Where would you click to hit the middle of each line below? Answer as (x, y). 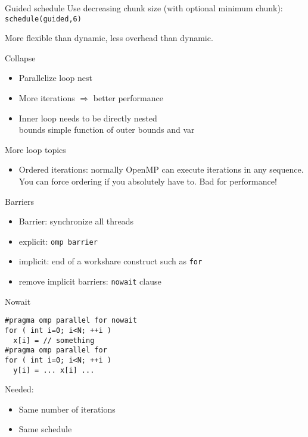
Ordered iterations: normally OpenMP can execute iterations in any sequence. (161, 169)
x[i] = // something (54, 340)
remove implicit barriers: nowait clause (90, 281)
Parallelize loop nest (55, 78)
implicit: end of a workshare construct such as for (111, 261)
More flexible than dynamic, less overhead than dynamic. (109, 38)
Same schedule (45, 429)
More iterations (47, 98)
